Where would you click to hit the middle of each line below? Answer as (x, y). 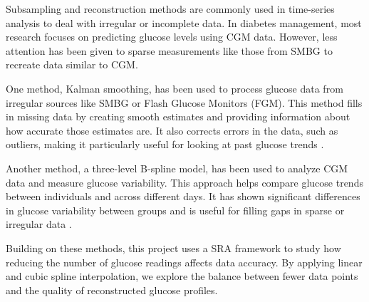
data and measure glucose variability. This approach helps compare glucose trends (184, 182)
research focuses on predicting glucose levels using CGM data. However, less (172, 37)
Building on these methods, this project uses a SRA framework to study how (173, 248)
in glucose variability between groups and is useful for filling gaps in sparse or (175, 210)
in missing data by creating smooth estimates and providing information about (178, 116)
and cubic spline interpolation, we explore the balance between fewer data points (182, 276)
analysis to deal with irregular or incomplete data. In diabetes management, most (184, 22)
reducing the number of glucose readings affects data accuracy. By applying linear (184, 262)
